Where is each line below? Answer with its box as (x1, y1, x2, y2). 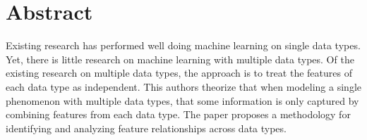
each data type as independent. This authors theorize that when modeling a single (6, 79, 361, 94)
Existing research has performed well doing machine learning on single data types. (6, 38, 361, 53)
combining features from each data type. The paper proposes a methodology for (6, 107, 351, 122)
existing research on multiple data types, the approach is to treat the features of (6, 65, 352, 80)
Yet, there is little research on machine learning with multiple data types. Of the (6, 51, 354, 66)
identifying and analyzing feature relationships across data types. (6, 120, 287, 135)
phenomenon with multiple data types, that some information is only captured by (6, 93, 359, 108)
